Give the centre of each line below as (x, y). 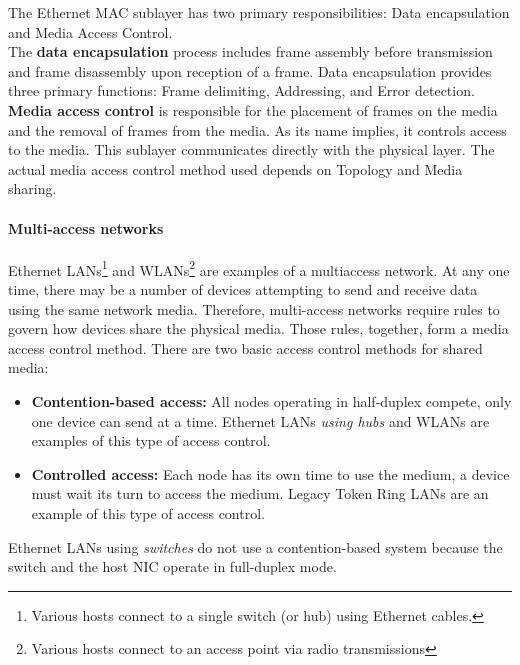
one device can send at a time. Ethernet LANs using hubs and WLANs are (260, 420)
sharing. (32, 188)
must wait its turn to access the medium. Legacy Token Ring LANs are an (260, 493)
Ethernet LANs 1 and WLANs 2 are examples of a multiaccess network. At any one (259, 268)
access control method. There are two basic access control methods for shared (245, 347)
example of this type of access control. (148, 512)
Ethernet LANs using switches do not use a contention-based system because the (255, 546)
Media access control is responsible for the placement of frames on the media (253, 109)
